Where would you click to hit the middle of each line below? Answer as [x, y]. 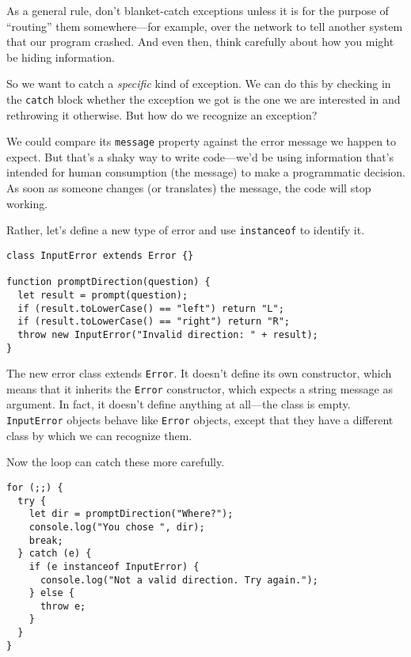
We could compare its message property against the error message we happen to [202, 141]
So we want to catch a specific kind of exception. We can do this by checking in [199, 84]
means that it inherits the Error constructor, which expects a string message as [200, 388]
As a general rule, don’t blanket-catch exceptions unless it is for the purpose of [198, 10]
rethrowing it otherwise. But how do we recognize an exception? [162, 114]
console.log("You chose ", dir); [117, 527]
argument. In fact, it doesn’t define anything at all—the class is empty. [179, 404]
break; [46, 540]
